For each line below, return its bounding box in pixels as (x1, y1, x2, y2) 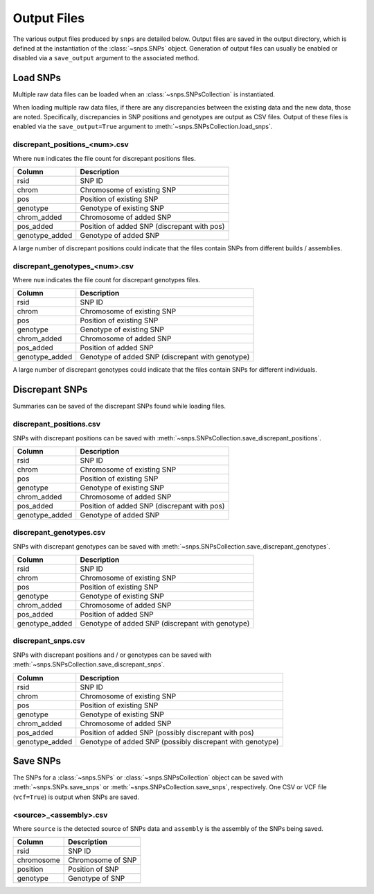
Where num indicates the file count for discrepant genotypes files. (12, 276, 201, 284)
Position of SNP (68, 864, 119, 874)
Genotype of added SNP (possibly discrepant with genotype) (80, 737, 280, 746)
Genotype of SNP (68, 874, 125, 884)
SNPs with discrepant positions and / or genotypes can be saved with (12, 651, 212, 659)
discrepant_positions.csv (12, 420, 100, 429)
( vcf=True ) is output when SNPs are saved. (12, 793, 140, 801)
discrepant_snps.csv (12, 636, 86, 646)
